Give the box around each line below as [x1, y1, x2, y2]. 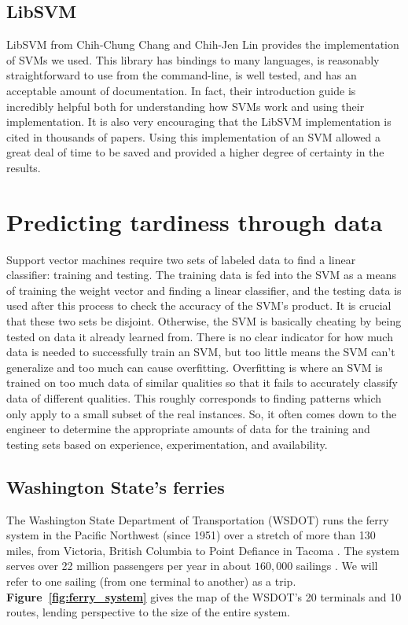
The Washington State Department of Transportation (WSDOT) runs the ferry [6, 511, 389, 528]
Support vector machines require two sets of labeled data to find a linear [6, 251, 356, 267]
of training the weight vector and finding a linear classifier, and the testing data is [6, 281, 402, 298]
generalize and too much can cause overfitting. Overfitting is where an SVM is [6, 358, 383, 375]
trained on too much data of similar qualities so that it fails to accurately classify [6, 374, 398, 391]
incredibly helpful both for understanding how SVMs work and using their [6, 97, 365, 114]
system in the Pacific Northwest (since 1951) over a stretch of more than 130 [6, 527, 376, 543]
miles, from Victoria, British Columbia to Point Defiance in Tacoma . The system [6, 542, 399, 558]
